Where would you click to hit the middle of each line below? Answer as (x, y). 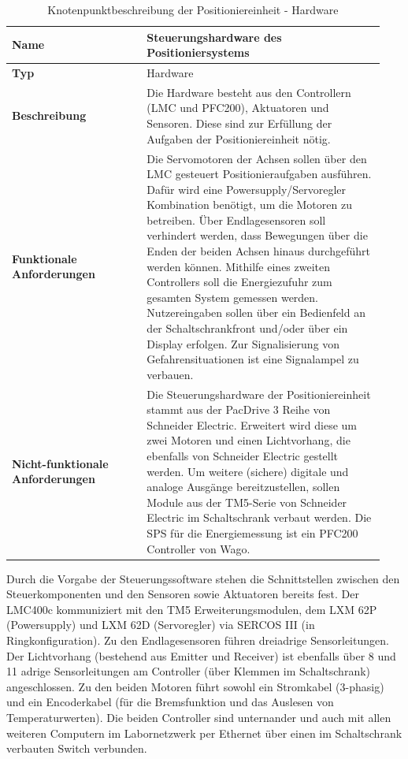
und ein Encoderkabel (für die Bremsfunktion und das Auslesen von (170, 702)
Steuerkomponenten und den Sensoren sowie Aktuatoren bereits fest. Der (183, 594)
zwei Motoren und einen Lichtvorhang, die (249, 440)
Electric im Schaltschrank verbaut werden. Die (259, 517)
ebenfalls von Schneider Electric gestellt (243, 456)
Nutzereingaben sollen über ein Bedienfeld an (256, 313)
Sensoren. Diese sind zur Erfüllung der (239, 123)
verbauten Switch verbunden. (77, 748)
